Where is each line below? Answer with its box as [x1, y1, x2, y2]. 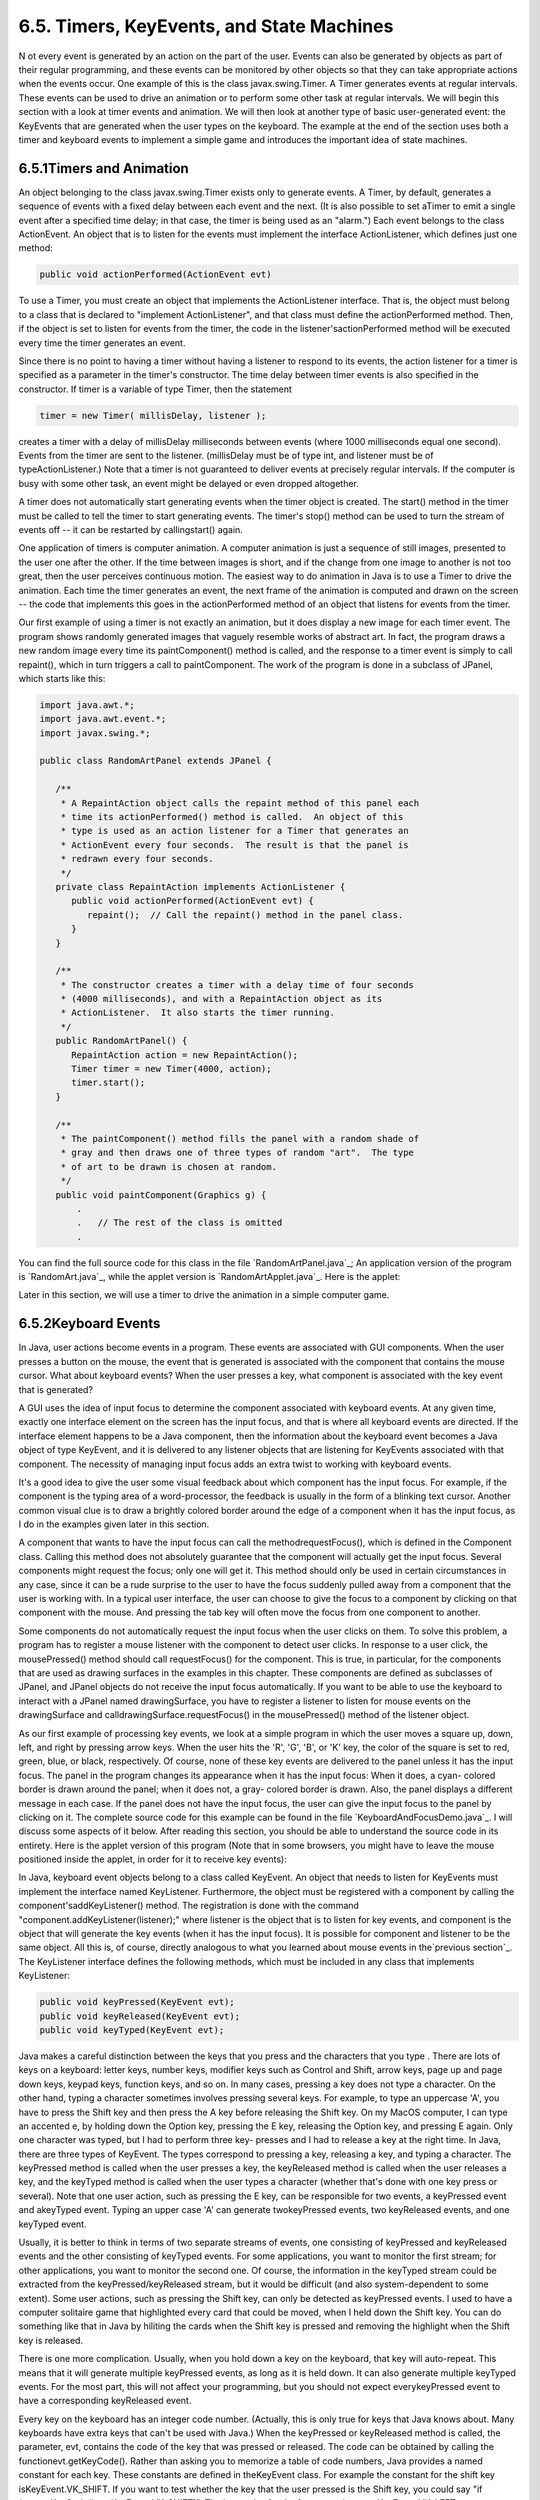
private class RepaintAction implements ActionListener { [55, 881, 346, 892]
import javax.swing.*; [39, 727, 151, 739]
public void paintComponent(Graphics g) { [55, 1189, 267, 1200]
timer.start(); [71, 1077, 146, 1089]
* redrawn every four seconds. [60, 853, 214, 865]
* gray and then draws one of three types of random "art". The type [60, 1147, 415, 1159]
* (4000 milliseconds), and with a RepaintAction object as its [60, 993, 383, 1005]
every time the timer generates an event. [18, 336, 186, 349]
